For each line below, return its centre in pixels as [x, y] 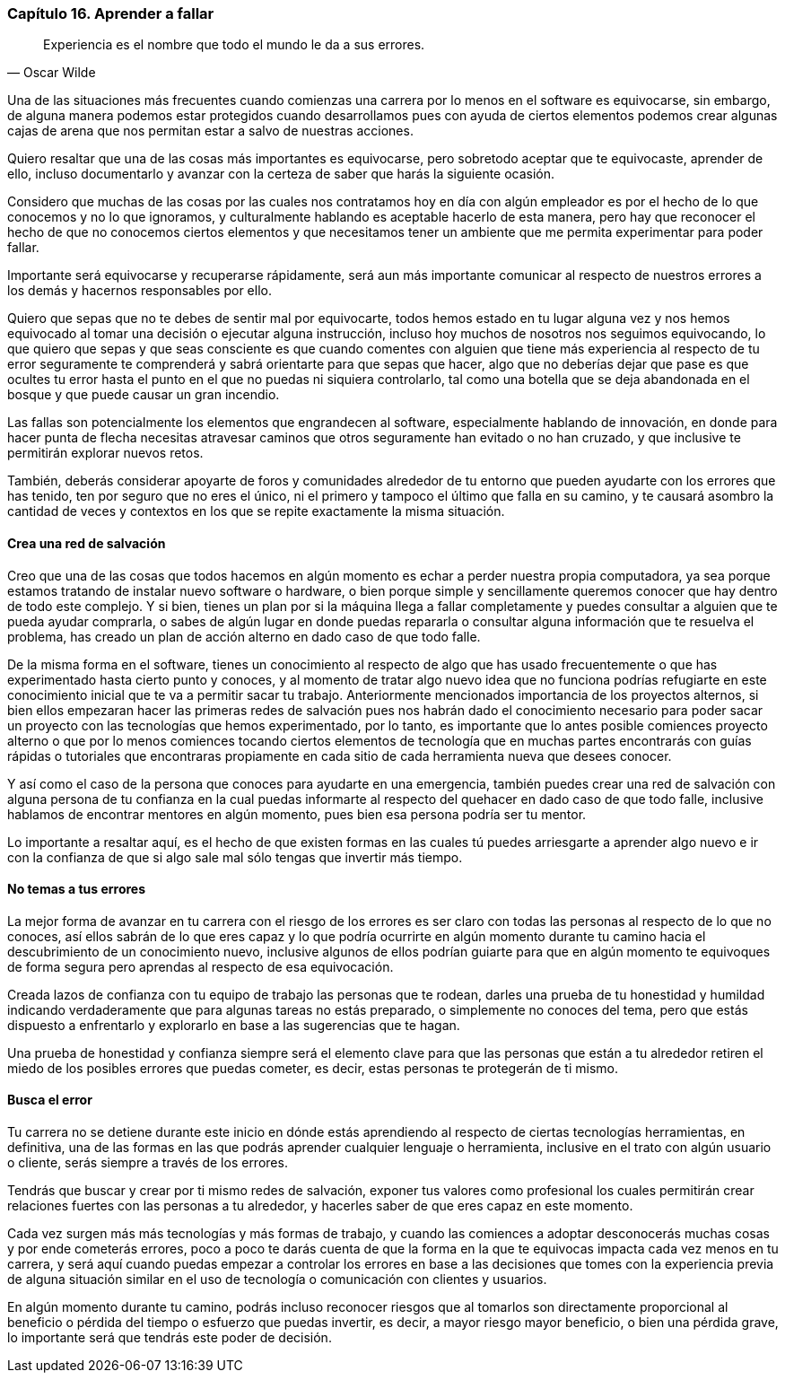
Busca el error [50, 1100]
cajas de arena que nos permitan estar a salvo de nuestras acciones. [210, 131]
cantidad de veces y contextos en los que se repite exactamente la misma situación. [256, 511]
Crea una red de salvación [87, 543]
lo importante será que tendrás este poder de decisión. [170, 1338]
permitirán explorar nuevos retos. [105, 453]
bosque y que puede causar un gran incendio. [144, 395]
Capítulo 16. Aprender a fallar [111, 13]
